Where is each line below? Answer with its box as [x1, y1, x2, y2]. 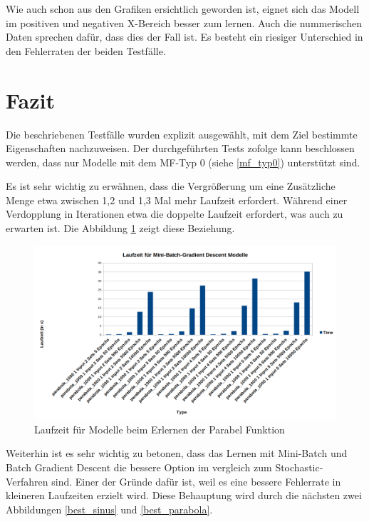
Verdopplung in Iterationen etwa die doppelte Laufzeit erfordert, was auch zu [6, 206, 343, 221]
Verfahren [6, 473, 48, 488]
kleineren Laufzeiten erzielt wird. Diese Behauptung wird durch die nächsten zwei [6, 488, 362, 503]
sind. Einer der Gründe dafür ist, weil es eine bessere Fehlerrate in [51, 473, 341, 488]
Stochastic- [275, 459, 323, 474]
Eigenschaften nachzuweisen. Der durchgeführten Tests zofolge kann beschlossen [6, 141, 355, 156]
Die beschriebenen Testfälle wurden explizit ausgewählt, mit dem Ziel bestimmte [6, 126, 358, 141]
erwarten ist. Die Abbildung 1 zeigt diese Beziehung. [6, 221, 235, 236]
